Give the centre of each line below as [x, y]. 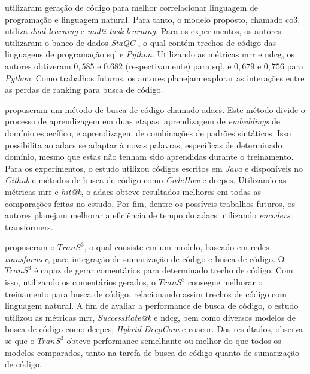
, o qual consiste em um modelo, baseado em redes [177, 247]
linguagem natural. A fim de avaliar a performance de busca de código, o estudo [152, 305]
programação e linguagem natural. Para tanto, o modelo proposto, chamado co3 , [153, 19]
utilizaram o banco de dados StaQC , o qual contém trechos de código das [140, 42]
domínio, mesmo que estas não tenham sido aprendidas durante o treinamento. [149, 156]
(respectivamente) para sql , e [178, 66]
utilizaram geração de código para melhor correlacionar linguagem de [131, 7]
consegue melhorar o [225, 282]
